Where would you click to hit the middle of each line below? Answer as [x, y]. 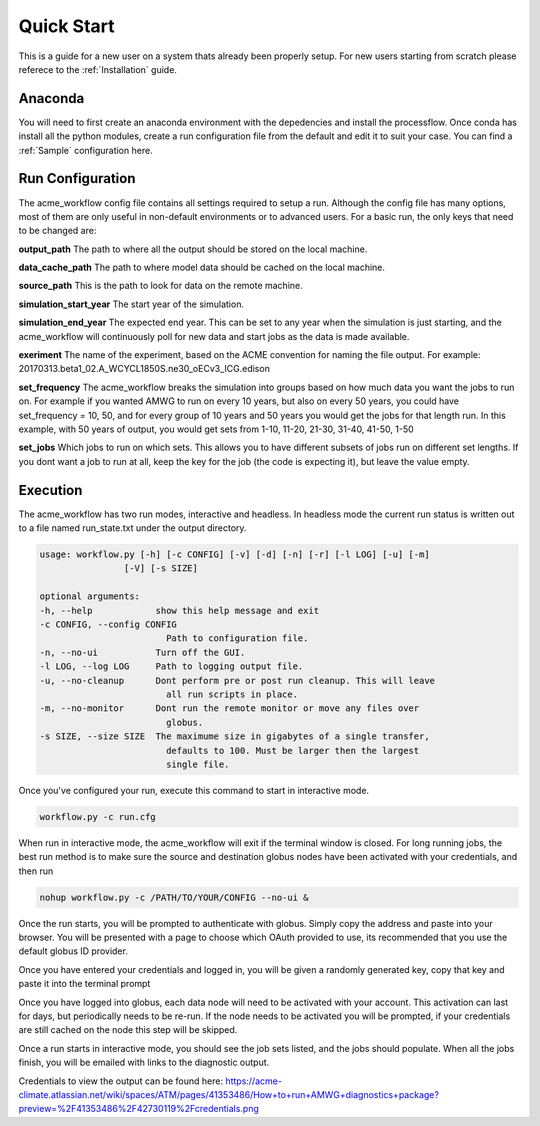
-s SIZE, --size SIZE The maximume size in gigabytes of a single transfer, [234, 736]
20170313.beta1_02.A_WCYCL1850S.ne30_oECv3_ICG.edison [144, 369]
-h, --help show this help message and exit [179, 610]
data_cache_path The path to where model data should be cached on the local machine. [201, 267]
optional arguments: [89, 596]
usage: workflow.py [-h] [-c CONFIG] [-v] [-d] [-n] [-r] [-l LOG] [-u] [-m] [234, 554]
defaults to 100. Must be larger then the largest [292, 750]
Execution [50, 490]
